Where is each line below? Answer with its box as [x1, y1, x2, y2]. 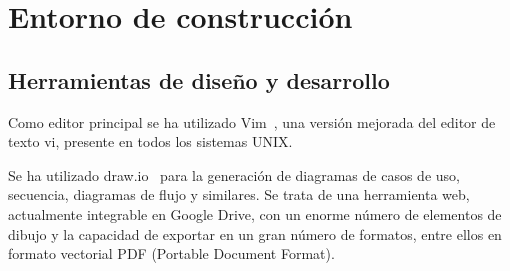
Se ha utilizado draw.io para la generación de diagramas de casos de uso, [8, 164, 460, 185]
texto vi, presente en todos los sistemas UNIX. [8, 131, 293, 152]
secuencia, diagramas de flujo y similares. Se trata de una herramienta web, [8, 184, 470, 205]
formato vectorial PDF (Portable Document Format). [8, 243, 335, 264]
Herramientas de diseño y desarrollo [8, 64, 390, 95]
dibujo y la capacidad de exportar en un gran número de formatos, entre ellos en [8, 223, 502, 244]
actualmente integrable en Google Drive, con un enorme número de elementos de [8, 203, 502, 224]
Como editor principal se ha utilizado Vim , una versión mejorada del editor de [8, 111, 496, 132]
